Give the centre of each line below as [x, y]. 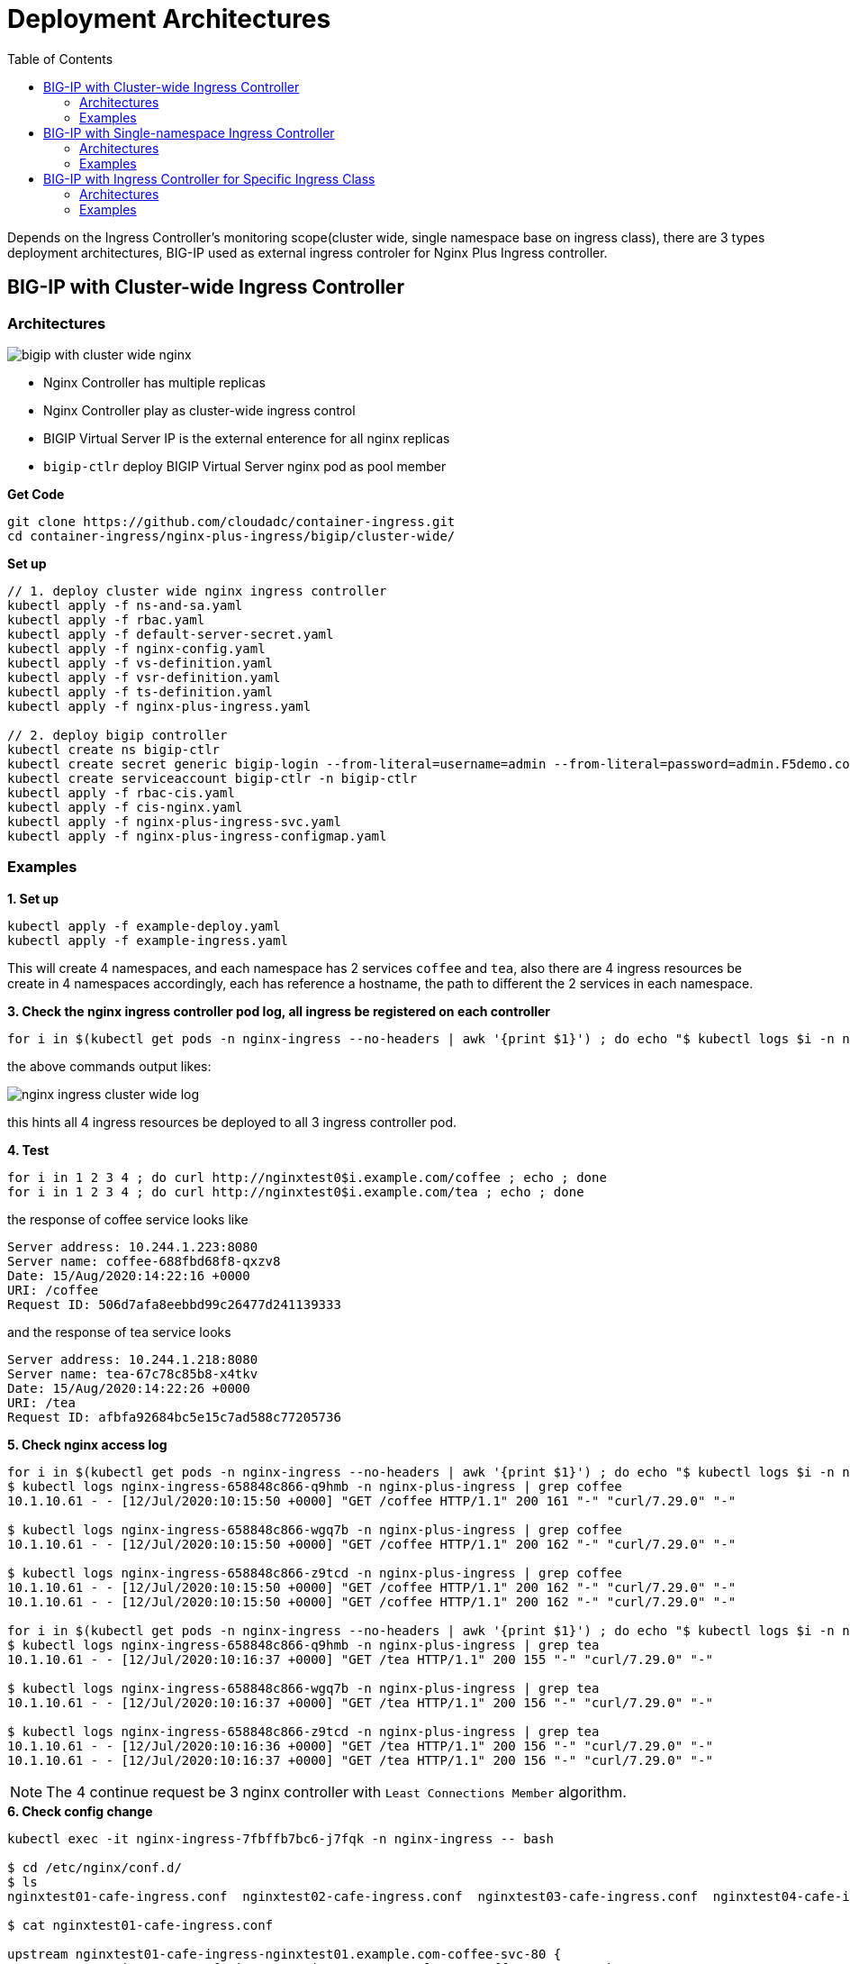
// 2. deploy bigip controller [118, 735]
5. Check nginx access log [87, 1444]
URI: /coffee [53, 1290]
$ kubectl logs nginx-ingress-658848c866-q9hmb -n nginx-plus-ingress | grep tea [303, 1645]
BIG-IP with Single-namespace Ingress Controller [189, 132]
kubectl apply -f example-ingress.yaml [148, 940]
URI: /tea [41, 1402]
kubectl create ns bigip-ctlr [114, 749]
